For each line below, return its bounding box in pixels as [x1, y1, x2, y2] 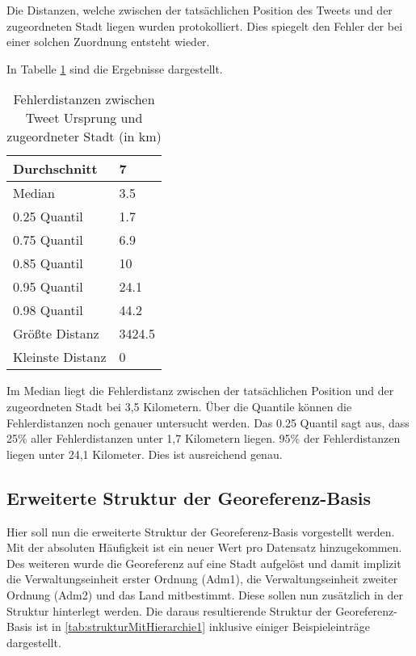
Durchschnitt [13, 159, 98, 179]
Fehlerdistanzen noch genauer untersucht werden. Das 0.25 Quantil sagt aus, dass [6, 414, 410, 431]
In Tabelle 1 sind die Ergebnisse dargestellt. [6, 60, 223, 77]
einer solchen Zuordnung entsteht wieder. [6, 33, 210, 50]
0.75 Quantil [13, 230, 83, 250]
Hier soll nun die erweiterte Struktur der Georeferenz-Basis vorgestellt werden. [6, 523, 395, 540]
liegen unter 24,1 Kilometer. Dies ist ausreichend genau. [6, 445, 283, 462]
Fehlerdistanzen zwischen [13, 90, 155, 109]
